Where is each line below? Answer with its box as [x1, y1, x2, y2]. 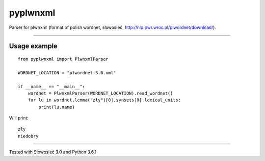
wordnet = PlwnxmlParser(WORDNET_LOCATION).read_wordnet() [27, 91, 173, 96]
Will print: [9, 115, 29, 121]
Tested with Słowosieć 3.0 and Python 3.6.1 [9, 149, 97, 155]
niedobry [18, 133, 39, 139]
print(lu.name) [38, 104, 75, 110]
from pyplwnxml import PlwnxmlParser [18, 56, 109, 62]
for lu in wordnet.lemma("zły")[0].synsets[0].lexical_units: [27, 97, 181, 103]
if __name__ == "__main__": [18, 84, 85, 89]
